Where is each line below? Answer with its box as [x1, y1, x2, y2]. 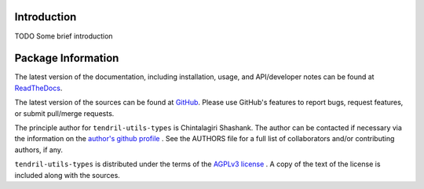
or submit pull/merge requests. [14, 108, 115, 118]
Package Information [14, 52, 119, 65]
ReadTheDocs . [14, 83, 63, 93]
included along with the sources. [14, 170, 121, 180]
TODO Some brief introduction [14, 31, 113, 41]
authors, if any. [14, 145, 63, 154]
